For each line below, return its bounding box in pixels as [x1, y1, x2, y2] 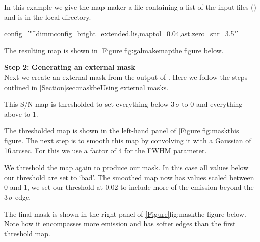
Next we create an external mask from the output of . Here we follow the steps [4, 71, 248, 82]
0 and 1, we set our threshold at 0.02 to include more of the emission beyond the [4, 182, 254, 192]
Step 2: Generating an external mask [4, 62, 135, 72]
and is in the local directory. [4, 11, 91, 22]
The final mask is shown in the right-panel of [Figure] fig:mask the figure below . [4, 208, 246, 219]
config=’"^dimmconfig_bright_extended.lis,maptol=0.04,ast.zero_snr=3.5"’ [4, 28, 239, 39]
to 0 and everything [182, 99, 243, 109]
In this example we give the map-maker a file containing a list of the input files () [4, 2, 256, 12]
